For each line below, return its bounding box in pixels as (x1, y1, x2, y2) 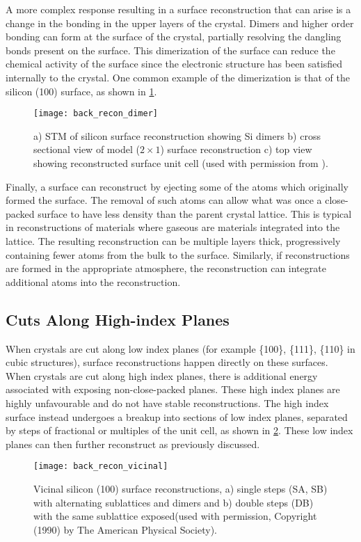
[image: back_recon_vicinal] (33, 461, 168, 472)
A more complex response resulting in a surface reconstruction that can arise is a (6, 2, 351, 16)
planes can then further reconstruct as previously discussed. (6, 436, 260, 451)
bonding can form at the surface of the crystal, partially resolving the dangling (6, 29, 342, 44)
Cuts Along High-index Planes (6, 308, 230, 330)
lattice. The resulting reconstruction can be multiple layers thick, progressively (6, 233, 341, 248)
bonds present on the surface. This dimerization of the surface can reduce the (6, 42, 335, 57)
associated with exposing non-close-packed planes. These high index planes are (6, 382, 340, 397)
